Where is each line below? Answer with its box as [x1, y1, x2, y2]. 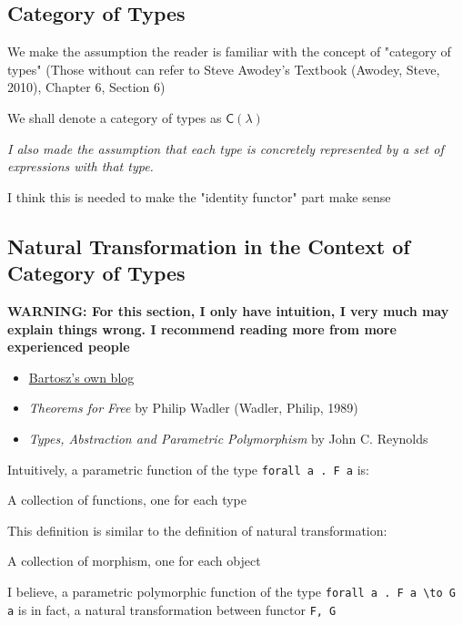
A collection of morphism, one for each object [7, 551, 261, 570]
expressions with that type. [7, 157, 154, 176]
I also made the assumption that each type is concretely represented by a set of [7, 138, 444, 158]
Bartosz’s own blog [28, 367, 135, 386]
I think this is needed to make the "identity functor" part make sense [7, 187, 391, 206]
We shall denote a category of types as [7, 108, 222, 127]
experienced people [7, 337, 130, 356]
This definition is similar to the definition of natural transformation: [7, 520, 388, 539]
